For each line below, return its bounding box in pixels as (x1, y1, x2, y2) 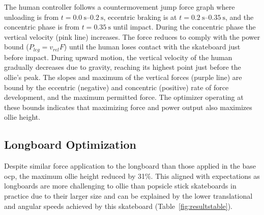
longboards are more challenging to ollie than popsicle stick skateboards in (4, 180, 237, 191)
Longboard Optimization (4, 137, 136, 152)
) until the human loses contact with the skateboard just (64, 41, 241, 52)
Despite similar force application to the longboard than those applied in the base (4, 160, 256, 171)
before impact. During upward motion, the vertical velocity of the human (4, 51, 232, 62)
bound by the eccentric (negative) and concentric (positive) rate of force (4, 82, 229, 92)
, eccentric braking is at (103, 11, 177, 22)
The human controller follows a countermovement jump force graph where (4, 2, 235, 12)
